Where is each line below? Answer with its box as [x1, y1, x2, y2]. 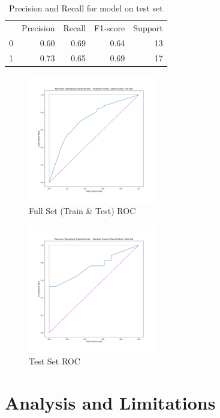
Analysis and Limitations [5, 390, 216, 415]
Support [133, 21, 163, 34]
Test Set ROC [29, 355, 80, 367]
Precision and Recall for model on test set [9, 2, 163, 14]
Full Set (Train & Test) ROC [29, 204, 136, 217]
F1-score [94, 21, 125, 34]
